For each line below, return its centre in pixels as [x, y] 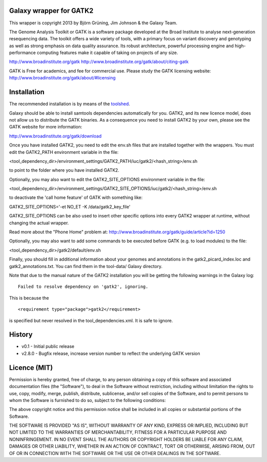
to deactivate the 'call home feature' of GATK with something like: [76, 198]
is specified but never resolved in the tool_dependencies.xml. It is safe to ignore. [91, 321]
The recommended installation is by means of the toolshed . [70, 104]
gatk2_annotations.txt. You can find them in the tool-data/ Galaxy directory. [86, 266]
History [21, 335]
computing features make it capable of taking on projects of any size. [107, 53]
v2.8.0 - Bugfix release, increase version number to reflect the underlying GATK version [111, 353]
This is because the [29, 298]
